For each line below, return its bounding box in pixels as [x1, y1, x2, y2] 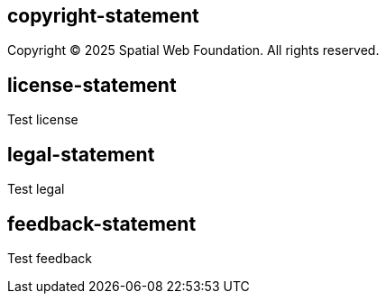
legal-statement [7, 142, 155, 166]
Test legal [7, 181, 65, 197]
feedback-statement [7, 212, 197, 235]
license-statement [7, 73, 177, 96]
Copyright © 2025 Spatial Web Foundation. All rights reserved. [7, 42, 380, 59]
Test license [7, 112, 78, 128]
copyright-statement [7, 5, 199, 27]
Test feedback [7, 250, 92, 266]
